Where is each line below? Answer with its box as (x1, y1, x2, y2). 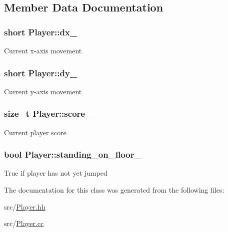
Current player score (4, 127, 66, 137)
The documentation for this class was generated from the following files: (4, 185, 224, 195)
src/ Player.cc (4, 218, 44, 229)
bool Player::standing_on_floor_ (4, 148, 141, 161)
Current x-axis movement (4, 45, 82, 55)
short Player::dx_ (4, 25, 77, 38)
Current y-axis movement (4, 86, 82, 96)
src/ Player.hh (4, 201, 45, 212)
